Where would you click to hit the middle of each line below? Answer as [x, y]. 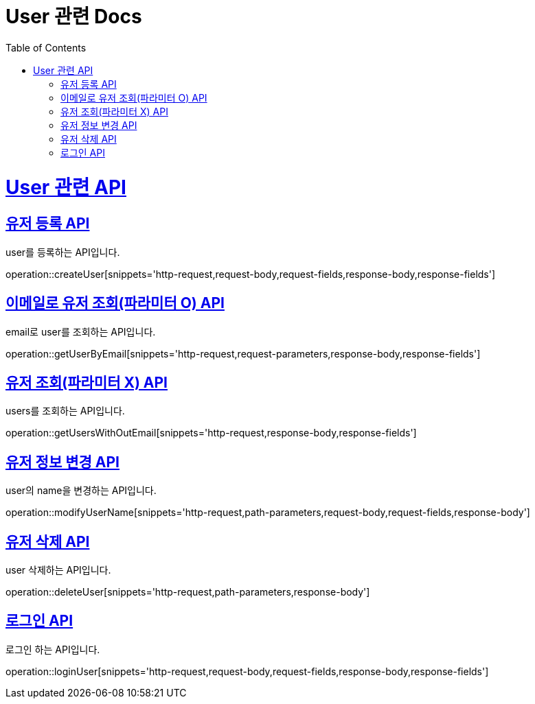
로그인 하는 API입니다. [53, 649]
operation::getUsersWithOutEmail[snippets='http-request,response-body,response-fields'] [211, 433]
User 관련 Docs [74, 16]
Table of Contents [46, 47]
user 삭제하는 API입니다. [58, 570]
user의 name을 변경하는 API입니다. [81, 491]
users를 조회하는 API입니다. [65, 411]
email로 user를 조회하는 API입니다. [81, 331]
